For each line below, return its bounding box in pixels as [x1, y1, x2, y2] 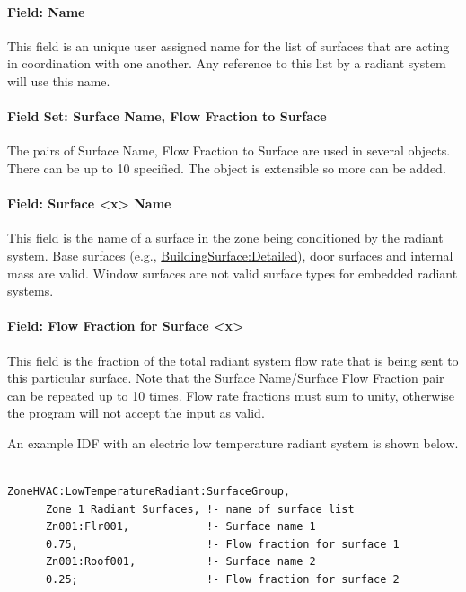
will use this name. [7, 71, 110, 90]
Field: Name [7, 2, 85, 21]
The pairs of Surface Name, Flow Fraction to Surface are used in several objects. [7, 141, 451, 160]
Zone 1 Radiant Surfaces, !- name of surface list [45, 502, 355, 516]
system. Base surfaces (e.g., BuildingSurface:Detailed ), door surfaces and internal [7, 245, 453, 264]
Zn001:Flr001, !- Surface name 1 [45, 520, 316, 534]
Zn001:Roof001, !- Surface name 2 [45, 555, 316, 569]
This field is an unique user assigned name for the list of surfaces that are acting [7, 36, 450, 55]
